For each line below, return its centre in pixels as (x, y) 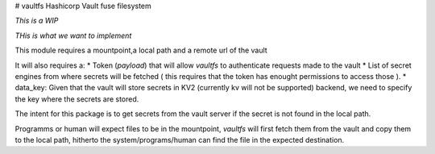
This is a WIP (37, 21)
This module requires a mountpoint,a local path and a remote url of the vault (141, 50)
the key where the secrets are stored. (77, 99)
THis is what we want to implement (73, 35)
